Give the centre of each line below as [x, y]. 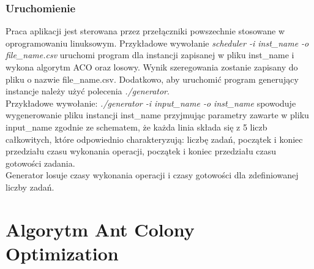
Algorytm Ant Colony [100, 229]
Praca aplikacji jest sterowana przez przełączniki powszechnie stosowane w [145, 31]
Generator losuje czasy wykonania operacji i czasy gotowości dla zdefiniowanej [152, 175]
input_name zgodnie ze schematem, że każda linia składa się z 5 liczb [136, 127]
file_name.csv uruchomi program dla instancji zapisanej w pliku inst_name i [150, 55]
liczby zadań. [30, 187]
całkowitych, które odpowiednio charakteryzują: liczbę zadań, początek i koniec [154, 139]
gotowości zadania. [40, 163]
